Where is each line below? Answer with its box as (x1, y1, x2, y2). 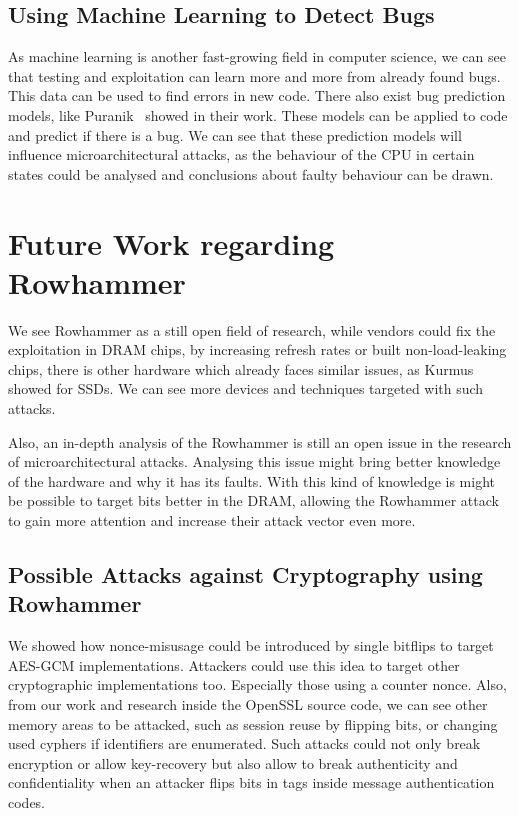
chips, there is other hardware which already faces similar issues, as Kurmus (8, 358, 474, 379)
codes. (8, 791, 46, 812)
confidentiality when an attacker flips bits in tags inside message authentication (8, 772, 495, 793)
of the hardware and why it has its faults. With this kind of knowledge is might (8, 470, 495, 491)
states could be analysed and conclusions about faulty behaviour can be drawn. (8, 163, 494, 184)
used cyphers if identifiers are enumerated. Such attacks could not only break (8, 733, 481, 754)
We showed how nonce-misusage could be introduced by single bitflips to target (8, 635, 494, 656)
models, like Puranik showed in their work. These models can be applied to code (8, 104, 508, 125)
